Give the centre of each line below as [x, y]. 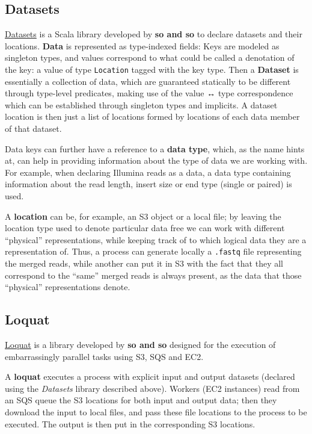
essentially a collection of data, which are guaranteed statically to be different [148, 81]
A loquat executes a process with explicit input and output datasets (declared [150, 377]
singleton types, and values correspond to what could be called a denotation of [150, 57]
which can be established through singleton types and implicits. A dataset [141, 104]
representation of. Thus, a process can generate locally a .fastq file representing [153, 251]
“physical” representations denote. [68, 287]
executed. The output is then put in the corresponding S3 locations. [130, 423]
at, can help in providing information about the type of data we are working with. [156, 160]
